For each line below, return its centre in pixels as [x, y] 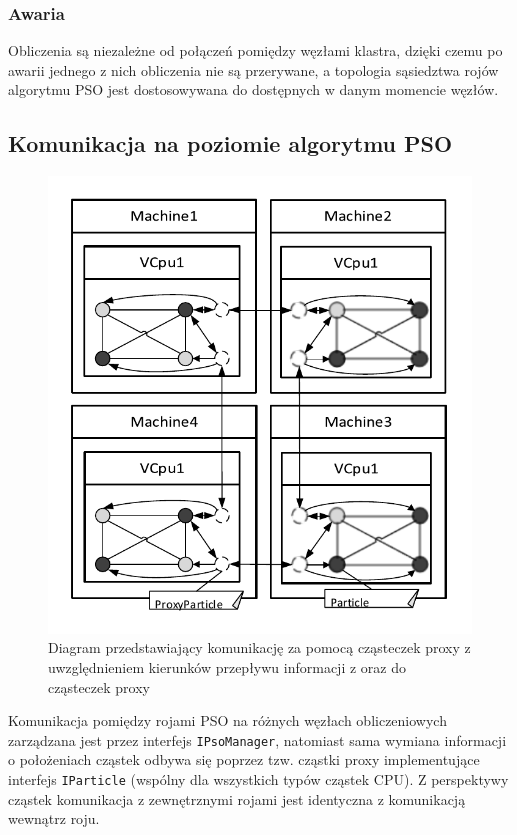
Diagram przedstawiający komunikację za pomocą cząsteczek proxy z [259, 647]
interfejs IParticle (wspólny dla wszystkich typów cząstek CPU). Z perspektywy [258, 779]
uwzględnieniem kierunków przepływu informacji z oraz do [227, 666]
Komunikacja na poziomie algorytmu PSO [230, 143]
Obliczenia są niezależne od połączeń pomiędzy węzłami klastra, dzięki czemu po [255, 50]
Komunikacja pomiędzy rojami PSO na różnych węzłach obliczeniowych [227, 720]
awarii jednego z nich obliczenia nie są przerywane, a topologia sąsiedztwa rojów [253, 69]
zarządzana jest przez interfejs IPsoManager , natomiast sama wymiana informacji [257, 739]
